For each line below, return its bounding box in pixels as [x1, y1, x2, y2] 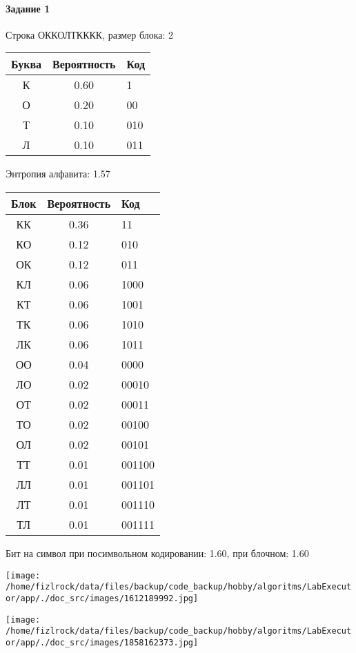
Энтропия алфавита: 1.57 [6, 166, 110, 181]
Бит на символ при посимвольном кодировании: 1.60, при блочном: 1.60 [6, 545, 309, 560]
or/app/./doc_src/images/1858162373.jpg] [6, 637, 199, 647]
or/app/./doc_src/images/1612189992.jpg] [6, 593, 199, 603]
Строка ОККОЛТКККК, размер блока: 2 [6, 27, 174, 41]
